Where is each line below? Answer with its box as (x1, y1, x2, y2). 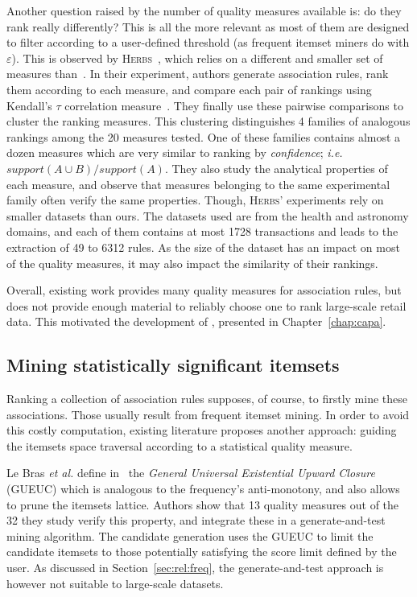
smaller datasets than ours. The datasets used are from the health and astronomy (6, 207, 409, 224)
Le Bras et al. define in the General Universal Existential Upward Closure (6, 464, 375, 481)
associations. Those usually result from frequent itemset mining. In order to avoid (6, 406, 410, 422)
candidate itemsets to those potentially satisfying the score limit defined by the (6, 543, 397, 560)
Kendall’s (6, 97, 52, 113)
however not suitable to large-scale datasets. (6, 574, 224, 591)
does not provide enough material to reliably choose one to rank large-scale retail (6, 297, 407, 314)
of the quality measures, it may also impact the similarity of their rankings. (6, 254, 378, 271)
